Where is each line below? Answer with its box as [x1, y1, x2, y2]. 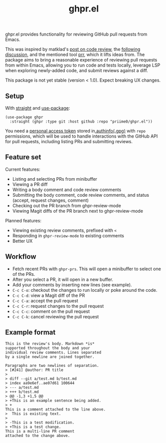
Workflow [5, 252, 36, 261]
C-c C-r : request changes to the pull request [12, 303, 104, 309]
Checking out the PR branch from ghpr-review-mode [12, 202, 121, 208]
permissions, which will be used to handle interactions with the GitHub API [5, 133, 158, 139]
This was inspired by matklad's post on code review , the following [5, 46, 141, 53]
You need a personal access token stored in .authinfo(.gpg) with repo [5, 128, 146, 134]
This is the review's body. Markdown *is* [5, 341, 95, 346]
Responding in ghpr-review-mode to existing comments [12, 232, 125, 238]
